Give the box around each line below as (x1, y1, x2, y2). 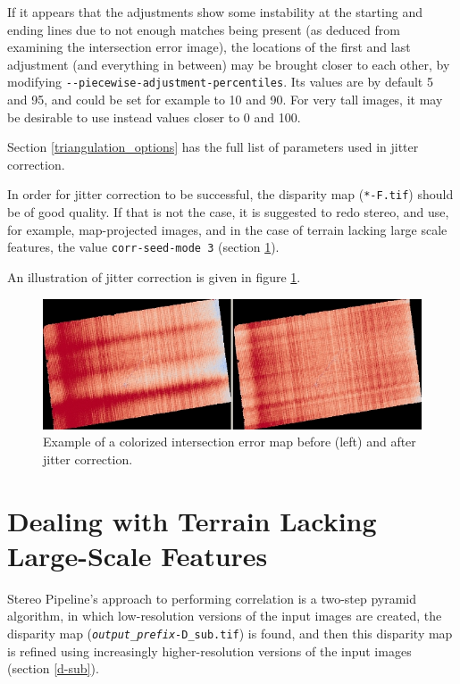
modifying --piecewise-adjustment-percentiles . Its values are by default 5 (7, 72, 433, 91)
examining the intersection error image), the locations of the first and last (7, 38, 411, 56)
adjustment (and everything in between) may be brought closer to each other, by (7, 54, 450, 73)
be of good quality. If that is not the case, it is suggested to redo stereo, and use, (7, 203, 449, 221)
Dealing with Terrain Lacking (7, 502, 377, 538)
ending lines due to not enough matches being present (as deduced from (7, 20, 400, 38)
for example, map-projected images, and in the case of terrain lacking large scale (7, 220, 447, 238)
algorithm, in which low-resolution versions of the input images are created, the (7, 606, 442, 625)
